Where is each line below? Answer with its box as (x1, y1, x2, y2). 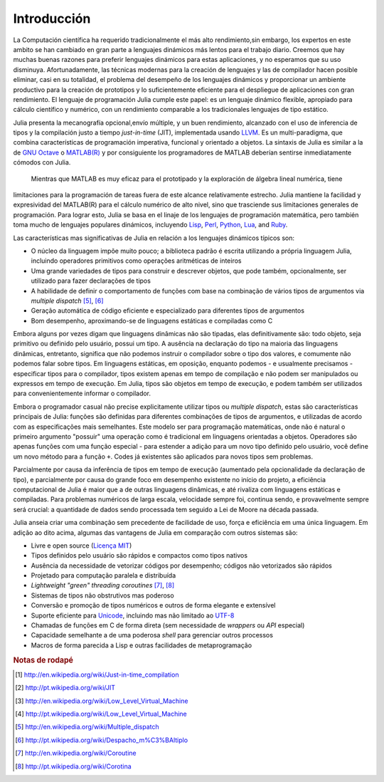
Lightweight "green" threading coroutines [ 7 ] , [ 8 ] (31, 581, 175, 590)
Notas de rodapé (13, 655, 74, 665)
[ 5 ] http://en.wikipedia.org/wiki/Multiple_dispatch (15, 723, 159, 731)
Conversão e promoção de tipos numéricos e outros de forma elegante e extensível (31, 601, 276, 610)
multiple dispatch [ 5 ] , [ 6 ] (31, 296, 104, 305)
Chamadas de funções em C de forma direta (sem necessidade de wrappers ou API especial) (31, 621, 305, 630)
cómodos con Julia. (13, 158, 71, 167)
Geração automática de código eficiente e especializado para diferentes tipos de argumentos (31, 306, 305, 315)
